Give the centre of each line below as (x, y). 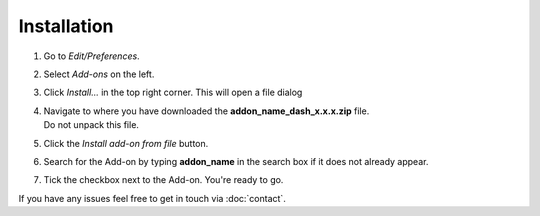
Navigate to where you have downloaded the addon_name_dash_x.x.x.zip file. (206, 111)
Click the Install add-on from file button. (126, 143)
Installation (66, 26)
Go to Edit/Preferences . (91, 56)
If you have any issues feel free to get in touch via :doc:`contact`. (152, 198)
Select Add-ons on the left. (99, 74)
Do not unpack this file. (91, 125)
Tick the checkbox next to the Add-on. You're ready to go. (163, 180)
